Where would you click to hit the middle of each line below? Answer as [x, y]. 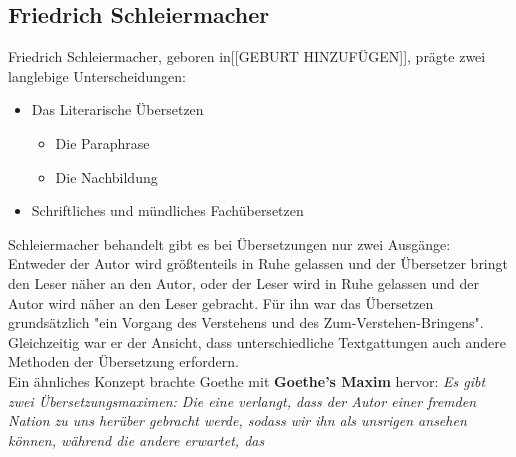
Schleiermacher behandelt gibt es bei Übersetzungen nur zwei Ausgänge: [229, 243]
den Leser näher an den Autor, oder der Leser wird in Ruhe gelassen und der [243, 282]
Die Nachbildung [106, 176]
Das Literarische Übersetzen [117, 109]
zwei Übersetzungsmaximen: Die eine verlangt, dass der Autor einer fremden [242, 400]
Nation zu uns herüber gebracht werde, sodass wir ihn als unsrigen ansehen [237, 420]
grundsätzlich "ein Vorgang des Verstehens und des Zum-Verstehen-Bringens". [246, 322]
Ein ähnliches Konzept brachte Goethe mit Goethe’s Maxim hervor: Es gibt [247, 380]
